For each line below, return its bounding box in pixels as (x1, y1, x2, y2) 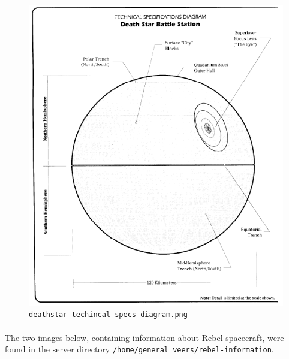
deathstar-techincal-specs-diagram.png (29, 310, 188, 319)
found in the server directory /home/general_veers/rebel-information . (5, 343, 274, 355)
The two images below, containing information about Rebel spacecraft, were (5, 331, 284, 343)
